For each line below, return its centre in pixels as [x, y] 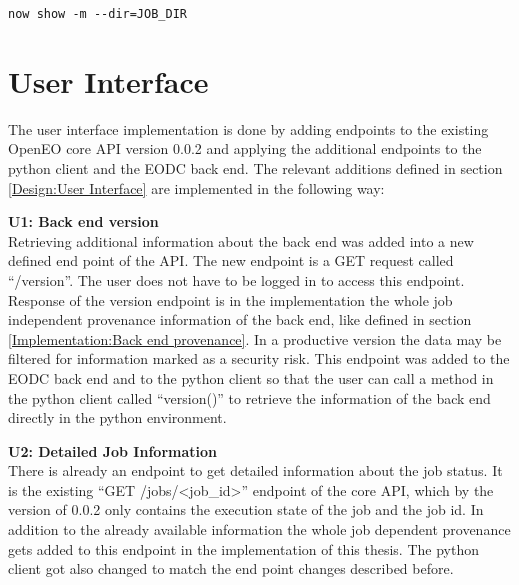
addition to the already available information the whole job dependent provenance [259, 529]
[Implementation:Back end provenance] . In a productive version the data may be [255, 338]
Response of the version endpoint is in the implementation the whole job [230, 299]
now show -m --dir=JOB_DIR [97, 14]
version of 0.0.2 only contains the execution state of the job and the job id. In [246, 509]
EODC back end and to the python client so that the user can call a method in [251, 377]
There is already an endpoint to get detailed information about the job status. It [255, 470]
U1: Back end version [83, 221]
